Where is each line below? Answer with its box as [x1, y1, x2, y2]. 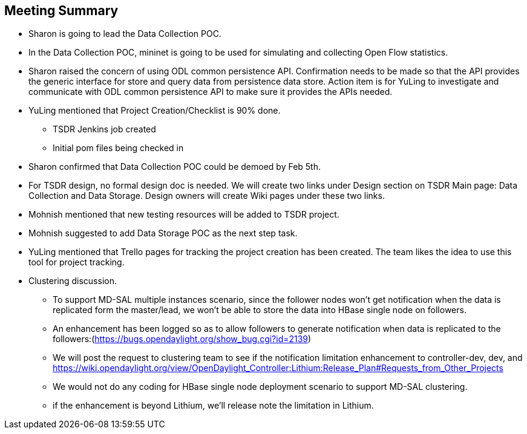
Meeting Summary [4, 3, 119, 18]
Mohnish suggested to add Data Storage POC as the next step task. [28, 228, 298, 239]
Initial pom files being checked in [53, 143, 184, 154]
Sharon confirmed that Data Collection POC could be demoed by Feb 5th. [28, 161, 321, 172]
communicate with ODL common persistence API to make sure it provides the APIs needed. [28, 86, 393, 97]
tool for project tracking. [28, 257, 125, 268]
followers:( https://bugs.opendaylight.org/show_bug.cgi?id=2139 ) [53, 334, 312, 345]
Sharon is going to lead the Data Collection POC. [28, 28, 221, 39]
